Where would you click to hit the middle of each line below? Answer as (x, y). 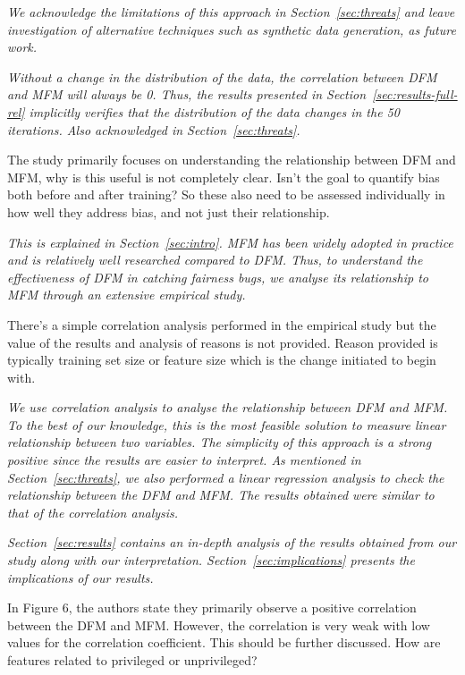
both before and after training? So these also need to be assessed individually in (226, 194)
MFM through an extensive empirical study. (127, 295)
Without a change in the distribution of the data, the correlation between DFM (222, 76)
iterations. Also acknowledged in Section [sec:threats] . (154, 129)
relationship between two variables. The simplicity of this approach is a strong (220, 442)
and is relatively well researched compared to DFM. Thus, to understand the (215, 260)
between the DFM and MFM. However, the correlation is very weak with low (219, 624)
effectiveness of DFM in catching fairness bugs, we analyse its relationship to (218, 277)
